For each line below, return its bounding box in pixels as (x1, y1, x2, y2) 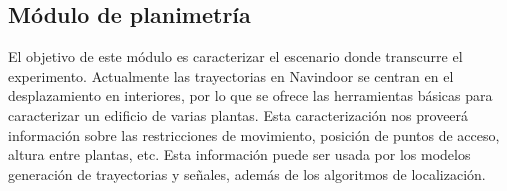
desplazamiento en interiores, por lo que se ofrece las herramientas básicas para (8, 85, 493, 106)
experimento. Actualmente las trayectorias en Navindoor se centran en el (8, 65, 454, 86)
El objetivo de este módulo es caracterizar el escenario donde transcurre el (8, 46, 463, 67)
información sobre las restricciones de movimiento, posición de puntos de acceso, (8, 124, 500, 145)
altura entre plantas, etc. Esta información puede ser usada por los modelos (8, 144, 471, 165)
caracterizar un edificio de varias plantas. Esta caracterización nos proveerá (8, 104, 469, 125)
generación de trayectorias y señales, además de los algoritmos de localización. (8, 163, 486, 184)
